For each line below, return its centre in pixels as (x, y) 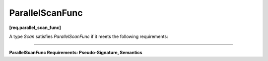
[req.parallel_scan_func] (35, 28)
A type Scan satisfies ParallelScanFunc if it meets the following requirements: (89, 36)
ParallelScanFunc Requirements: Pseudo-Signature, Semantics (76, 53)
